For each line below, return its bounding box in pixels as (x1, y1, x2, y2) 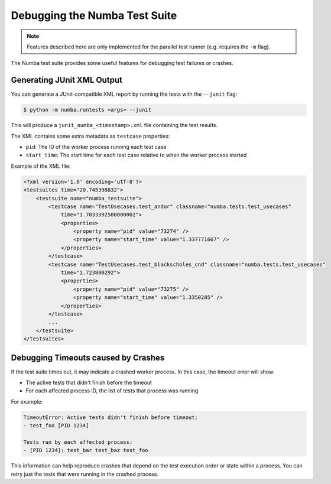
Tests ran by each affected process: (23, 439, 133, 446)
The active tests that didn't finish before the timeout (25, 379, 152, 386)
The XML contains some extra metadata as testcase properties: (11, 132, 170, 139)
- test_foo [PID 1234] (23, 423, 89, 429)
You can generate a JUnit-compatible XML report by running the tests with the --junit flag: (11, 90, 238, 98)
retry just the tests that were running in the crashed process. (11, 470, 159, 477)
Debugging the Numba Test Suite (11, 9, 177, 22)
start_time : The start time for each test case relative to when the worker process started (25, 151, 247, 159)
